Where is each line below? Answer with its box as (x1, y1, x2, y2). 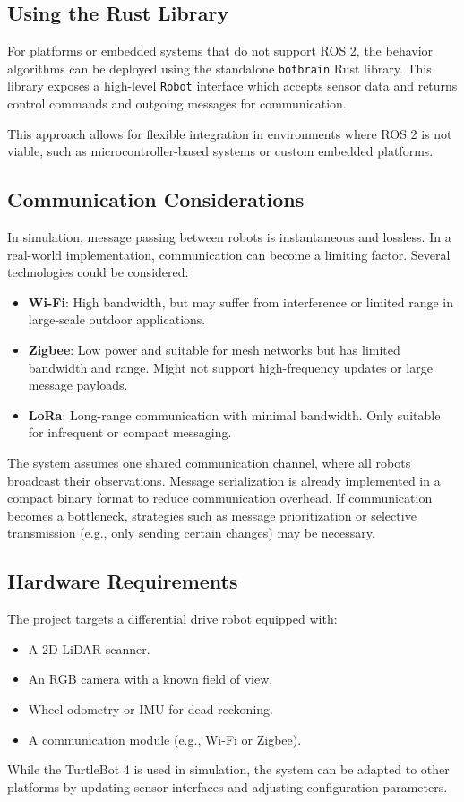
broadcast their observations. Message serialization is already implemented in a (7, 470, 441, 489)
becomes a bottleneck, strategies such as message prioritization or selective (7, 505, 417, 524)
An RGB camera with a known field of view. (28, 669, 273, 688)
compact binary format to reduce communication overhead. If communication (7, 488, 433, 507)
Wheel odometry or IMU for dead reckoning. (28, 699, 273, 718)
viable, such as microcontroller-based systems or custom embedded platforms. (7, 142, 434, 160)
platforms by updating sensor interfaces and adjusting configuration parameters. (7, 777, 448, 796)
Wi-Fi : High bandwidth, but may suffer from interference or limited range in (28, 292, 454, 311)
